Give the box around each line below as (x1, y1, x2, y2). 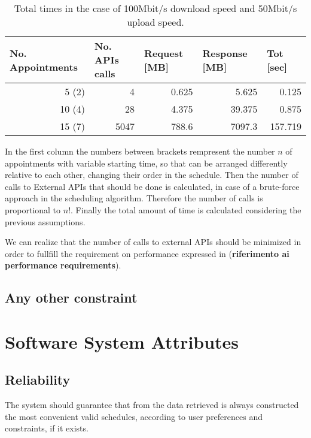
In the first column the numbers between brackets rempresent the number (5, 145, 275, 157)
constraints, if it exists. (5, 422, 89, 434)
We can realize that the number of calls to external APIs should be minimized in (5, 235, 301, 248)
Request (144, 46, 184, 60)
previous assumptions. (5, 215, 86, 228)
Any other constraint (5, 288, 138, 307)
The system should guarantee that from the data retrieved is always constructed (5, 398, 299, 411)
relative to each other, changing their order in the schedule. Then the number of (5, 168, 298, 181)
